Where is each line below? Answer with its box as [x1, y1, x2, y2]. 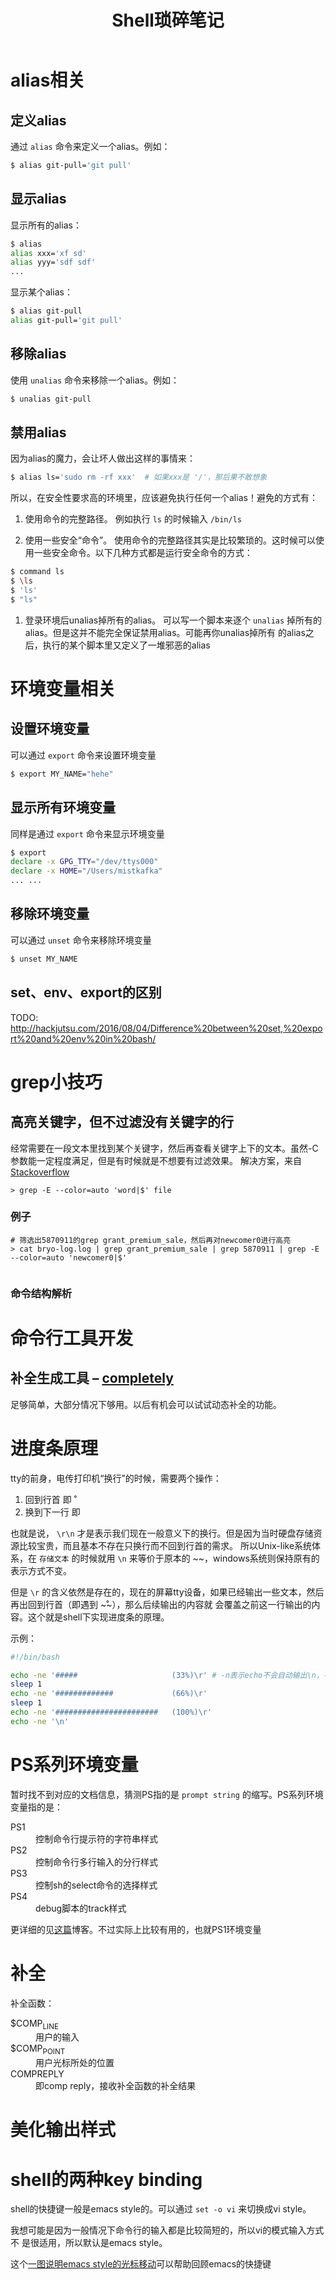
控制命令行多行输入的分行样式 [35, 1856, 158, 1868]
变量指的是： [10, 1801, 63, 1813]
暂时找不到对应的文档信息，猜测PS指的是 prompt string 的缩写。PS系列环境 [10, 1788, 324, 1800]
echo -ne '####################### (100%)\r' [10, 1707, 213, 1718]
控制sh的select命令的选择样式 [35, 1879, 158, 1891]
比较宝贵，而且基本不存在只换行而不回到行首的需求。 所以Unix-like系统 [18, 1539, 313, 1551]
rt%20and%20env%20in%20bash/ [10, 1032, 157, 1045]
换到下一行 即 [24, 1506, 81, 1518]
